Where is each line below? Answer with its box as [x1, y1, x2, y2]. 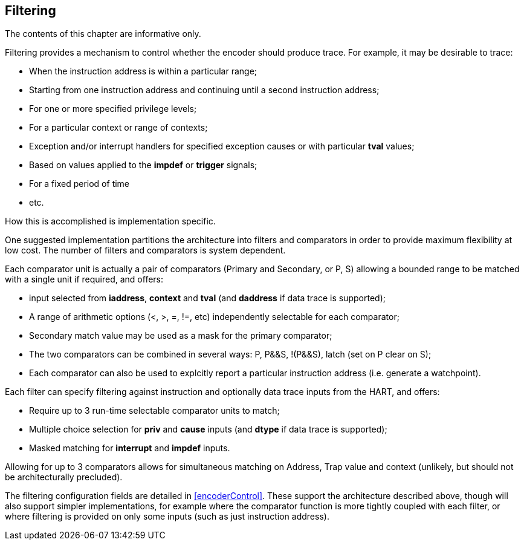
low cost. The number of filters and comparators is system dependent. [5, 245, 286, 256]
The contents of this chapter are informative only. [5, 28, 201, 39]
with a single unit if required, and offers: [5, 274, 164, 285]
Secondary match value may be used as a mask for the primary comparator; [29, 330, 332, 341]
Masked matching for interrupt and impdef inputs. [29, 443, 230, 454]
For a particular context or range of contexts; [29, 122, 208, 133]
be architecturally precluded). [5, 472, 123, 483]
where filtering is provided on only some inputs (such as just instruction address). [5, 511, 329, 522]
